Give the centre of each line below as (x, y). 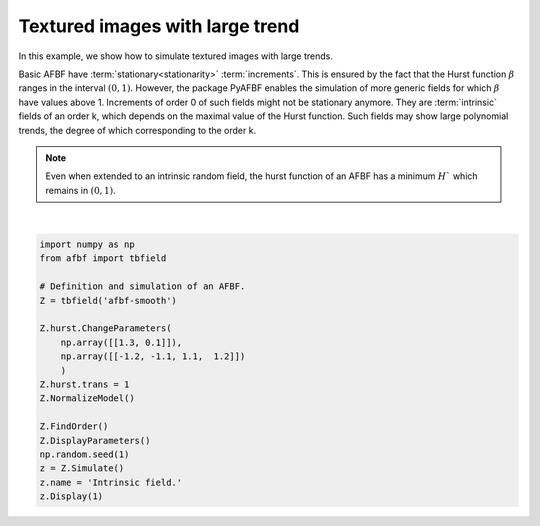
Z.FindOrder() (74, 426)
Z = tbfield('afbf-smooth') (108, 300)
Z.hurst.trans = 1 (84, 384)
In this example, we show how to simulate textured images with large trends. (176, 56)
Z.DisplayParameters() (95, 440)
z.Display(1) (71, 496)
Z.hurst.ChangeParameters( (105, 328)
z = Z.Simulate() (82, 468)
